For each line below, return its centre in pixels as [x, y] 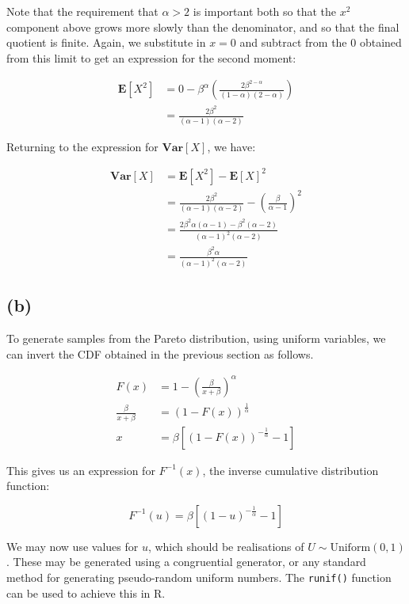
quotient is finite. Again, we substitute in [106, 42]
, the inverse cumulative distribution [291, 470]
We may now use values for [73, 546]
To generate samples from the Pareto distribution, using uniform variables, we [196, 338]
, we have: [231, 146]
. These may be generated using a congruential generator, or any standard [186, 562]
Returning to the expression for [82, 146]
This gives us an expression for [81, 470]
